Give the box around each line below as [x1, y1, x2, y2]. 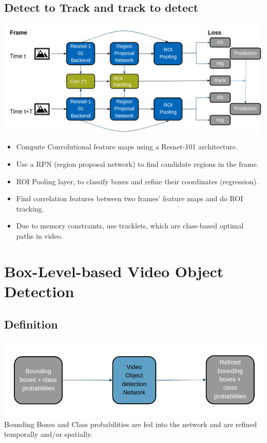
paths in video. [16, 230, 63, 241]
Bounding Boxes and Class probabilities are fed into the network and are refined [4, 418, 257, 429]
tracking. [16, 203, 44, 214]
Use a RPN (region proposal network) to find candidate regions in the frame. [16, 159, 259, 169]
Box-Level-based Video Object [4, 260, 224, 281]
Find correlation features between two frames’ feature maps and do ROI [16, 193, 243, 204]
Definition [4, 316, 58, 332]
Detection [4, 280, 74, 301]
